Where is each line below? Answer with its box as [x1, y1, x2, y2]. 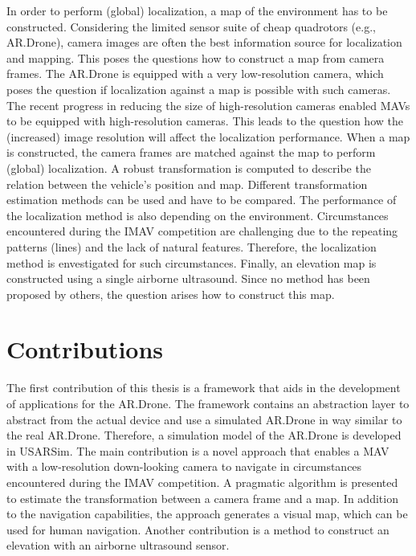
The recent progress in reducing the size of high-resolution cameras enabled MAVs [6, 96, 410, 113]
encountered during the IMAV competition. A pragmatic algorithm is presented [6, 473, 398, 490]
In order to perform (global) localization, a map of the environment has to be [6, 2, 388, 18]
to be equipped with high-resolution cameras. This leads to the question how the [6, 112, 403, 129]
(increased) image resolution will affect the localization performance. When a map [6, 128, 410, 145]
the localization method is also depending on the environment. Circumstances [6, 206, 389, 223]
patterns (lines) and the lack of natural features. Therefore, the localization [6, 238, 377, 255]
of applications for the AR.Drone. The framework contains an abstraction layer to [6, 395, 410, 411]
